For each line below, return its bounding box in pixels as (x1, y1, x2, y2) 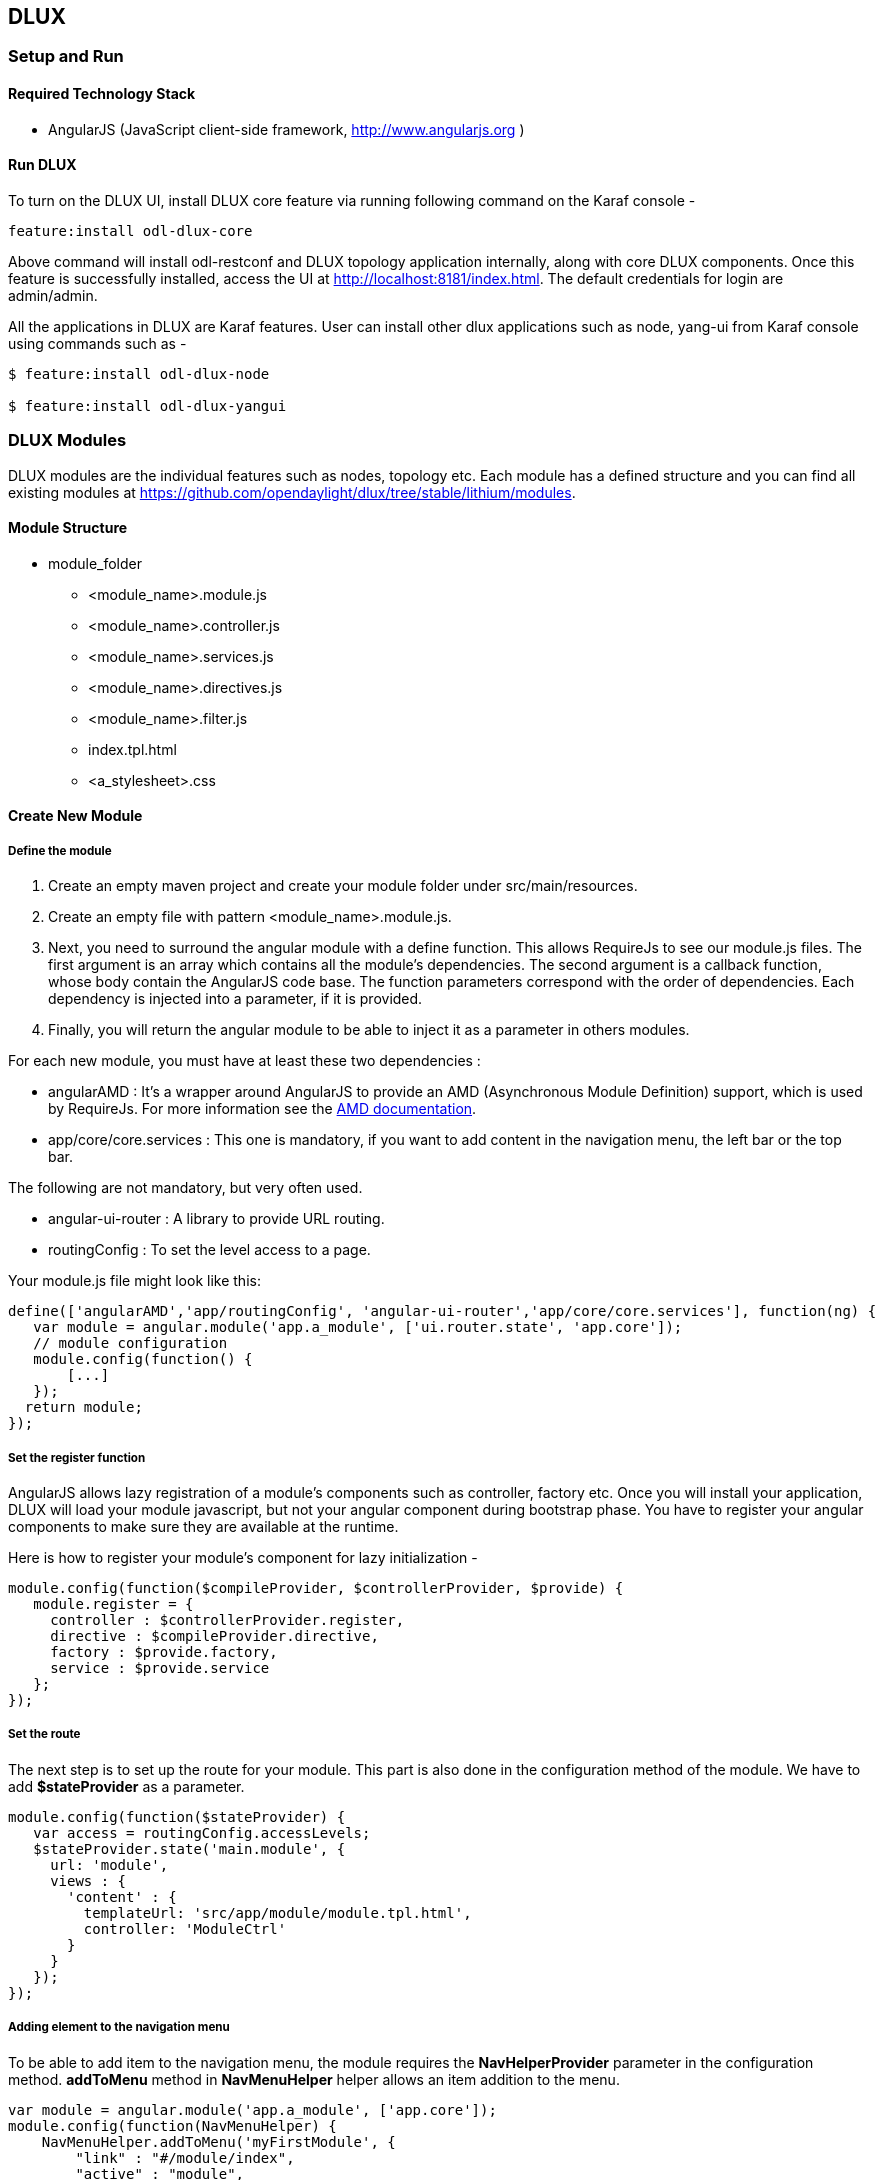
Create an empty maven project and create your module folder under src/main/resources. (48, 877, 638, 895)
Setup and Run (8, 46, 124, 67)
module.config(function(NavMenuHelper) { (8, 2117, 337, 2134)
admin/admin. (8, 286, 98, 304)
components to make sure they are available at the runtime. (8, 1518, 399, 1535)
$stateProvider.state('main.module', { (33, 1840, 346, 1857)
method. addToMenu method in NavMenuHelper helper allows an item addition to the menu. (8, 2070, 620, 2088)
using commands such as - (8, 334, 187, 352)
